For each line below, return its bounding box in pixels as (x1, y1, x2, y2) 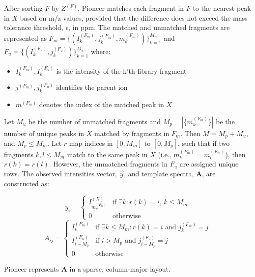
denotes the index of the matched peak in (39, 99, 164, 109)
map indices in (69, 138, 113, 148)
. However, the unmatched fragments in (49, 159, 168, 169)
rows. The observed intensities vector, (4, 168, 117, 179)
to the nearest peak (193, 3, 251, 13)
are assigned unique (179, 159, 239, 169)
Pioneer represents (4, 263, 59, 274)
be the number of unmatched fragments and (28, 116, 161, 126)
